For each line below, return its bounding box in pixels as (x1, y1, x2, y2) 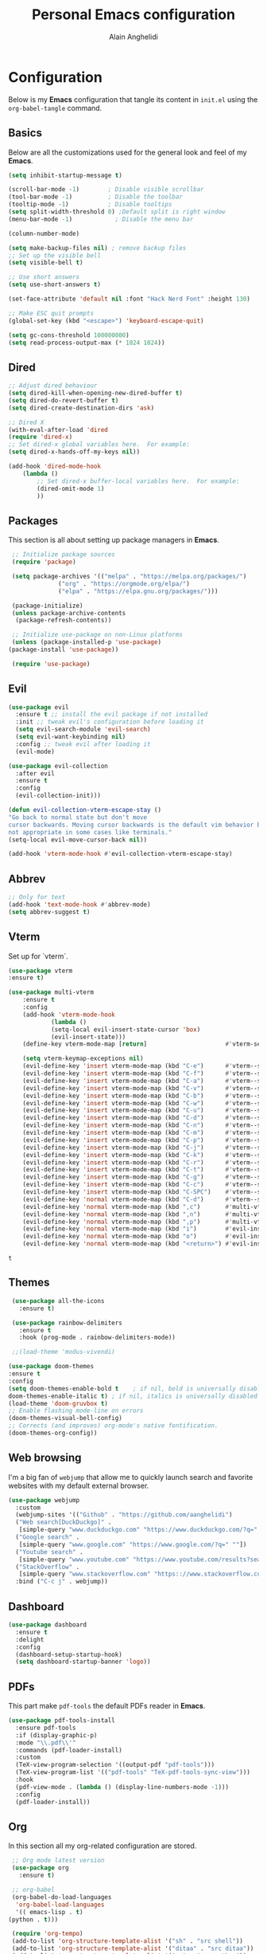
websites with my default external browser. (8, 1481, 149, 1490)
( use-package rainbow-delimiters (11, 1319, 123, 1327)
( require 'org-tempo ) (11, 1930, 83, 1938)
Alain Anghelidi (108, 32, 159, 41)
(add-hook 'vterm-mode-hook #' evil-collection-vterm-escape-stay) (8, 850, 233, 858)
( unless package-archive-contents (11, 609, 126, 617)
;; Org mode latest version (11, 1857, 105, 1865)
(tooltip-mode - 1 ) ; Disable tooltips (8, 201, 172, 209)
